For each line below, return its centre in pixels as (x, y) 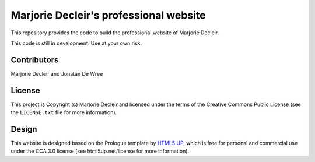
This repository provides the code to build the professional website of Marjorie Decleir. (115, 33)
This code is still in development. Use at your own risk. (76, 43)
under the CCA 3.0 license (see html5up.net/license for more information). (100, 151)
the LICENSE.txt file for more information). (64, 112)
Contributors (35, 60)
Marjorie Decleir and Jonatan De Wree (57, 73)
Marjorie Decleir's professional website (108, 15)
